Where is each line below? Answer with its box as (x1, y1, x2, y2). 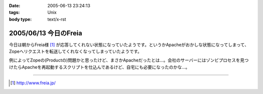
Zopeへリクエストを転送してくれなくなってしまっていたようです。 (9, 48, 142, 54)
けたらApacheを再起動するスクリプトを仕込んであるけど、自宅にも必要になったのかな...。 (9, 64, 190, 70)
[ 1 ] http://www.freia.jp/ (10, 80, 56, 86)
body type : (9, 16, 32, 22)
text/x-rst (47, 16, 66, 22)
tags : (9, 10, 20, 16)
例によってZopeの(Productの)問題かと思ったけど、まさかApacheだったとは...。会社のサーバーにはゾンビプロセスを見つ (9, 57, 249, 63)
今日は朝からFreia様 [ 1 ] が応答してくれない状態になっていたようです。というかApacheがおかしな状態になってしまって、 (9, 42, 249, 47)
